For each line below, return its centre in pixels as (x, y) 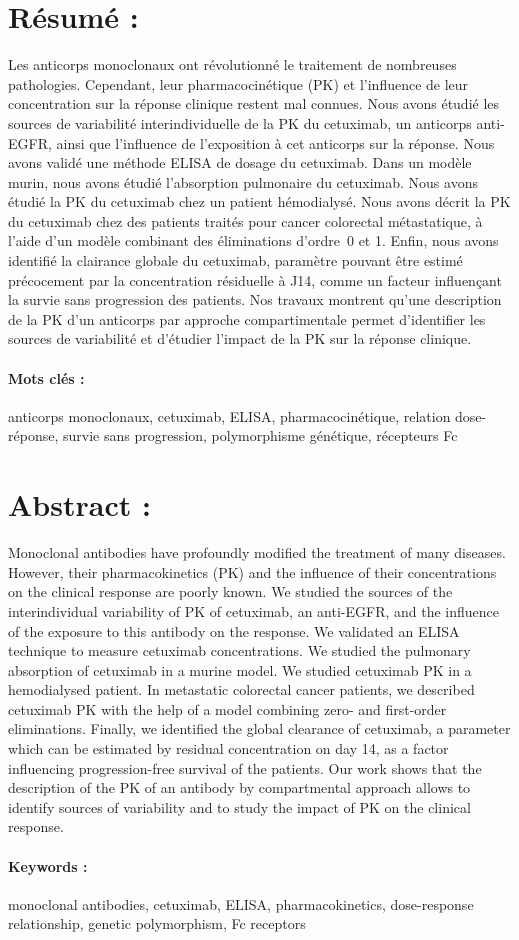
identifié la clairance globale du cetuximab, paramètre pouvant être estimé (235, 260)
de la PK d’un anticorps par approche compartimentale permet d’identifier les (247, 318)
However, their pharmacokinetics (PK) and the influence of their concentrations (252, 571)
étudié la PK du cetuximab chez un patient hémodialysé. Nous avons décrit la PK (259, 201)
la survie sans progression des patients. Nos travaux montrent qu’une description (255, 299)
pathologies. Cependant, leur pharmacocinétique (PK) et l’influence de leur (238, 83)
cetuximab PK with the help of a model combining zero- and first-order (227, 708)
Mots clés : (46, 377)
